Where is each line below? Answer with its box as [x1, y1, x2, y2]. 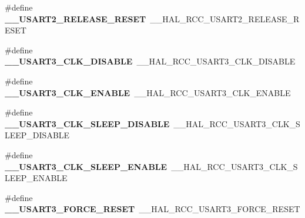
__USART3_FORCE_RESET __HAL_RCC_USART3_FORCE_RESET [5, 203, 300, 215]
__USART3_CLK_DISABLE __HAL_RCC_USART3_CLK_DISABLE [5, 55, 296, 67]
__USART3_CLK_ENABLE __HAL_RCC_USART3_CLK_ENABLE [5, 86, 291, 98]
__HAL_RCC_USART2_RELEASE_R [150, 12, 300, 25]
